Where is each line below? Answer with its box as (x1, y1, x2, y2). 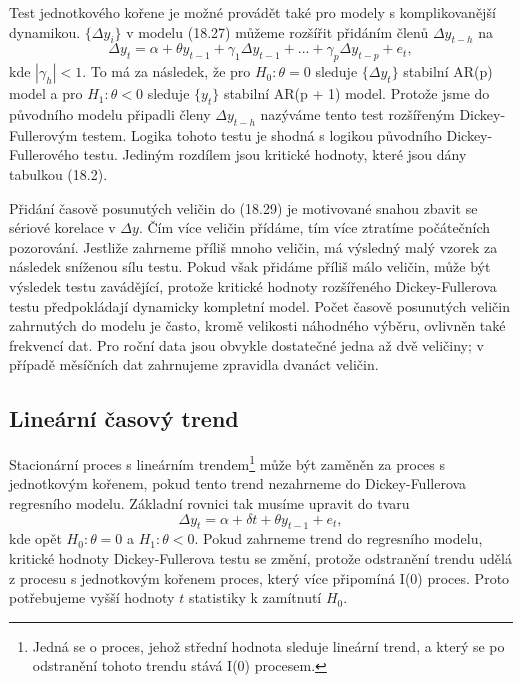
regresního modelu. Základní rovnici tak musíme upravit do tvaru (9, 492, 410, 513)
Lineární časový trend (9, 403, 239, 434)
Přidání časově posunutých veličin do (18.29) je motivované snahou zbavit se (9, 197, 478, 218)
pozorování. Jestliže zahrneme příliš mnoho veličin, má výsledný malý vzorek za (9, 236, 498, 257)
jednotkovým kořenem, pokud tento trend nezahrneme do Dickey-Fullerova (9, 473, 467, 494)
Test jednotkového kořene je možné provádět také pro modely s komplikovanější (9, 2, 496, 22)
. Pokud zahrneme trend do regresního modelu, (194, 528, 483, 549)
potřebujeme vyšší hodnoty (9, 587, 175, 608)
